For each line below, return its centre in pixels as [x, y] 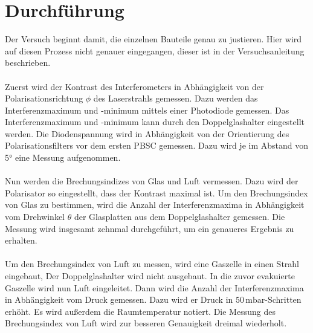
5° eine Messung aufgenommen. [63, 157]
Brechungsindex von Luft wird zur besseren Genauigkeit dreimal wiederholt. [146, 323]
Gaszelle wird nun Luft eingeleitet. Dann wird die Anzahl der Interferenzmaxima [154, 287]
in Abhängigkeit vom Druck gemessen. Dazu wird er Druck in [119, 299]
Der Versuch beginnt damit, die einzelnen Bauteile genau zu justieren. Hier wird [153, 39]
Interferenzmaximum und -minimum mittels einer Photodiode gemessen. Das [147, 110]
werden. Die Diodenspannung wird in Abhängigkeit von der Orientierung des [147, 133]
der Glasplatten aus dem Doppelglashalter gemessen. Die [179, 217]
